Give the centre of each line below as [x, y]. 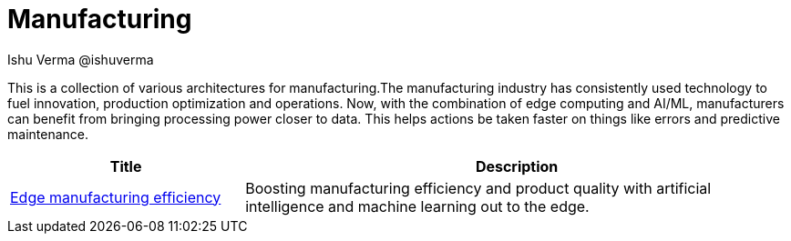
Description [517, 166]
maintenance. [48, 134]
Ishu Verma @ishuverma [81, 59]
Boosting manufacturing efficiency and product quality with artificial [478, 188]
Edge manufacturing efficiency [116, 197]
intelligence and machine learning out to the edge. [417, 206]
